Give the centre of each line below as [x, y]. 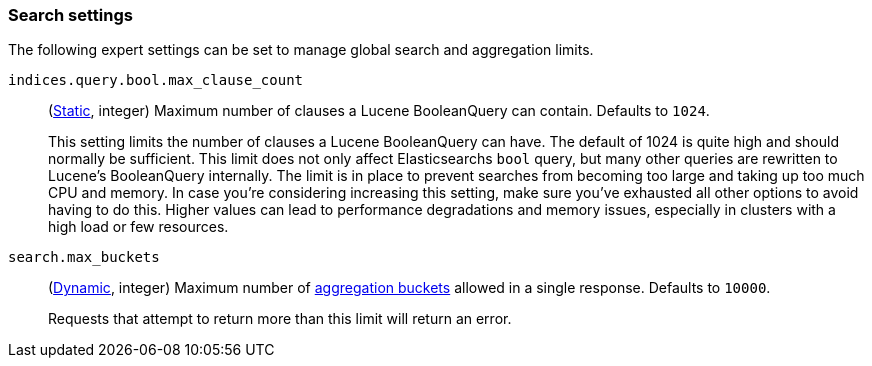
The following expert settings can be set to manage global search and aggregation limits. [301, 50]
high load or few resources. [138, 227]
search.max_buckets [84, 257]
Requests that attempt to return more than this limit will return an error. [280, 319]
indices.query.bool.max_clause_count [156, 80]
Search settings [70, 15]
